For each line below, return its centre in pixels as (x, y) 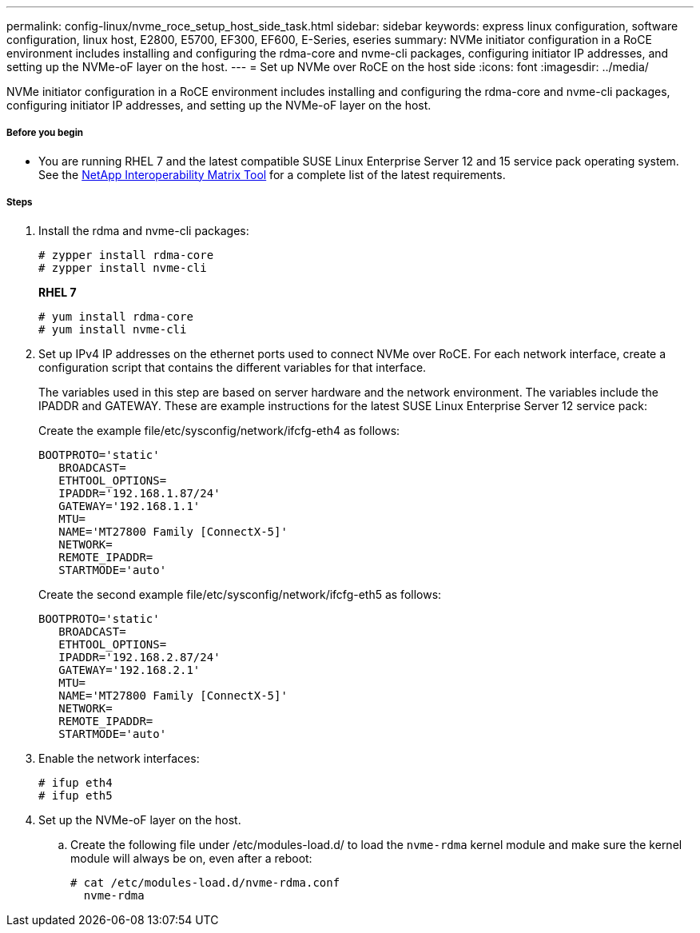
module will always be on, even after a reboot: (191, 858)
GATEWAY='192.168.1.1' (129, 506)
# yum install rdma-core (116, 316)
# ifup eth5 (76, 795)
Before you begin (45, 133)
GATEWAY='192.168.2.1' (129, 670)
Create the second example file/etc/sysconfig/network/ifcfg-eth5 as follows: (240, 594)
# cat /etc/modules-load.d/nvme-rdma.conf (205, 882)
